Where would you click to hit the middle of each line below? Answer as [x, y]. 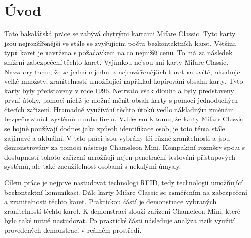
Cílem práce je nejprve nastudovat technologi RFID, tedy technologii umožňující [124, 183]
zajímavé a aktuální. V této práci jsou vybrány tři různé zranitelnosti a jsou [117, 138]
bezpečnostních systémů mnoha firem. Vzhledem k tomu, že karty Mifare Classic [124, 119]
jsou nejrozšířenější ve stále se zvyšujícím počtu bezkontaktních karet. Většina [120, 43]
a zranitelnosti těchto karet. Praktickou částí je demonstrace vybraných [110, 201]
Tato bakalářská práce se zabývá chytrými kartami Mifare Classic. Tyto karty [120, 34]
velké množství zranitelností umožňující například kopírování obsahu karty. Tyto [124, 81]
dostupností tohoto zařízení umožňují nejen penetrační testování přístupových [120, 156]
